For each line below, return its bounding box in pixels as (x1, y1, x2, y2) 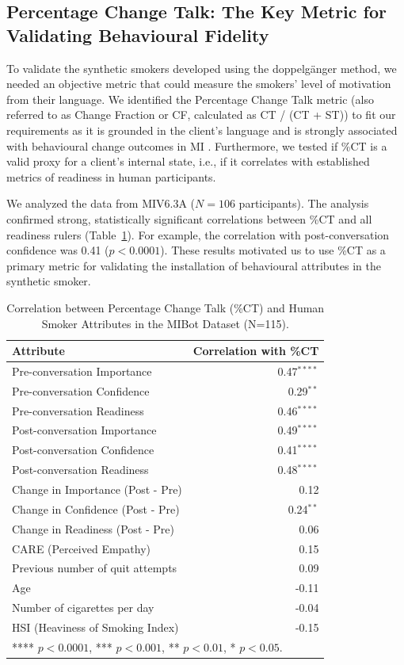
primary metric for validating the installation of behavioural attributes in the (6, 257, 381, 273)
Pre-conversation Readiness (12, 402, 144, 418)
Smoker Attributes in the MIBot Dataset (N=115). (41, 315, 289, 331)
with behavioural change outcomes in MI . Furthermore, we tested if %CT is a (6, 137, 387, 154)
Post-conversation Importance (12, 422, 157, 438)
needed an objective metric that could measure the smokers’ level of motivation (6, 75, 391, 92)
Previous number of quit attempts (12, 560, 177, 576)
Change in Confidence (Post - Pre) (12, 500, 180, 517)
